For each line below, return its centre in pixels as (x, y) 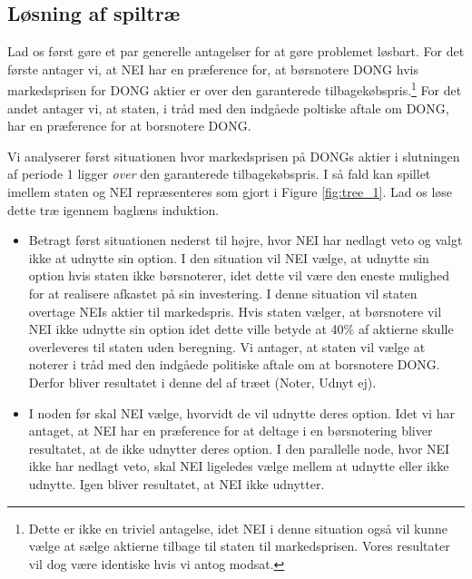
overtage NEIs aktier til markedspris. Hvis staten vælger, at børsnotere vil (235, 311)
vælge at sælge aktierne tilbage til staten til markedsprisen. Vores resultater (239, 546)
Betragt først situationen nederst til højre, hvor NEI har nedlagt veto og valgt (246, 240)
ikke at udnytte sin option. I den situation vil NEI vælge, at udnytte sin (229, 257)
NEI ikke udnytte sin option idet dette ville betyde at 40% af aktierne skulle (241, 329)
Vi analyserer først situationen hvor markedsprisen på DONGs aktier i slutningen (234, 156)
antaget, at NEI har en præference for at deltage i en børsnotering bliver (231, 431)
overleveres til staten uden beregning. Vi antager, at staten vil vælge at (227, 346)
